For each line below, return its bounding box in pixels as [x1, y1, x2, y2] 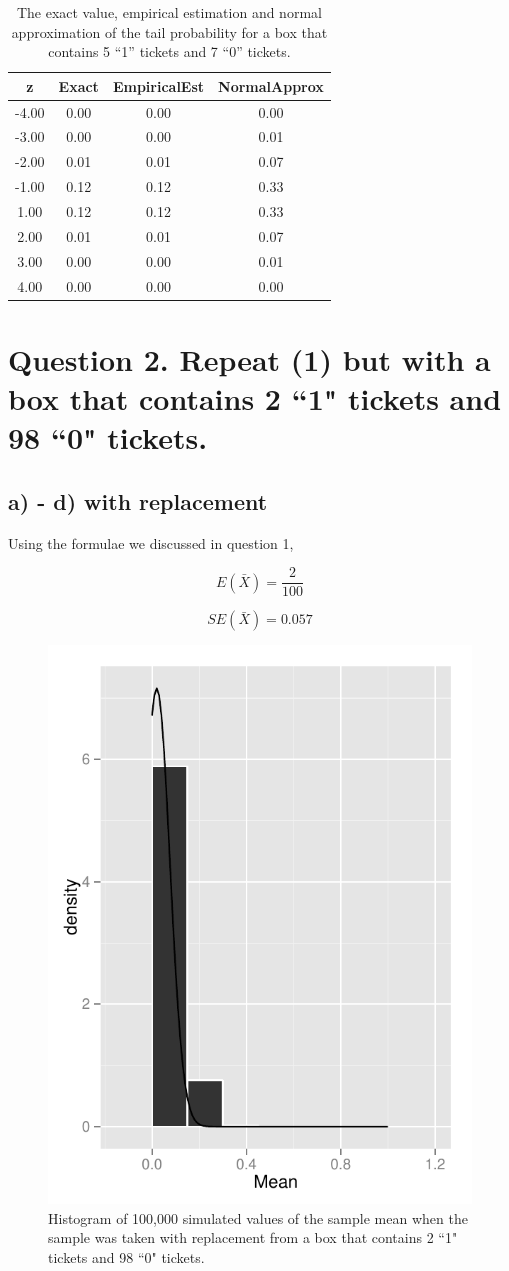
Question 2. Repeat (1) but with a [8, 338, 491, 379]
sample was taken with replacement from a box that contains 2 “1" [48, 1227, 458, 1248]
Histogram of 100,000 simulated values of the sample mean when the [48, 1207, 468, 1228]
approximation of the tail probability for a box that [11, 21, 328, 42]
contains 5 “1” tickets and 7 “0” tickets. [48, 41, 291, 62]
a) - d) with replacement [8, 485, 268, 516]
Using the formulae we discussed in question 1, [8, 532, 294, 553]
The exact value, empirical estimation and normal [16, 2, 322, 22]
